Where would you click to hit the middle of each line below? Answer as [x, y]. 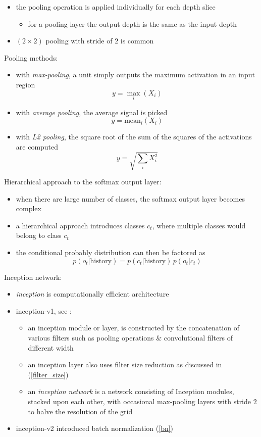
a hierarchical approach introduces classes [80, 225]
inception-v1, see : [44, 310]
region [25, 84]
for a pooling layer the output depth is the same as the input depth [132, 23]
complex [29, 208]
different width [51, 347]
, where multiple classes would [199, 225]
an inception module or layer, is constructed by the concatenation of [134, 328]
